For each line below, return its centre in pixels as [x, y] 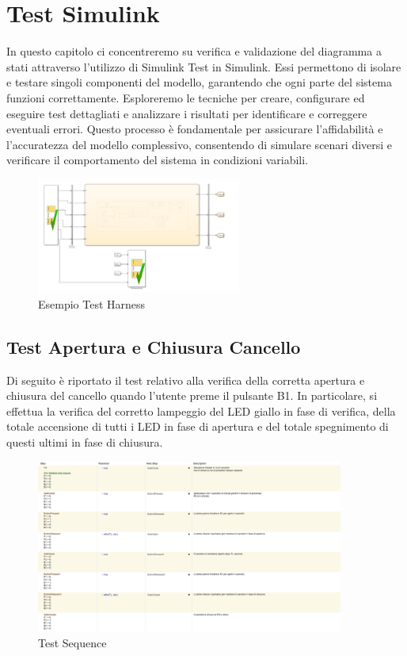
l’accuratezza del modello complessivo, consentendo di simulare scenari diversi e [200, 144]
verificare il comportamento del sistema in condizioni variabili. [158, 160]
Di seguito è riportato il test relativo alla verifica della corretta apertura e [186, 380]
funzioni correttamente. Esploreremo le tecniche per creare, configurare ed [186, 97]
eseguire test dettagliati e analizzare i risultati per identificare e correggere [187, 113]
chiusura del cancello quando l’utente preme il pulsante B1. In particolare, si [192, 395]
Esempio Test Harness [92, 303]
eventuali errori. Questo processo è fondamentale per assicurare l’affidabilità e [195, 129]
